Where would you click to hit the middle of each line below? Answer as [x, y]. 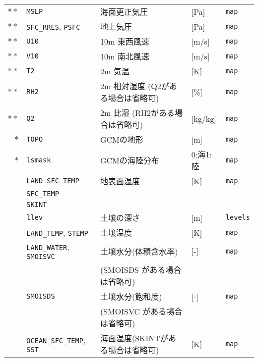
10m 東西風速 [125, 41]
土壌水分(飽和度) [131, 296]
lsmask [39, 160]
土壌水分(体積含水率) [139, 251]
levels [238, 217]
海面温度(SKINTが [134, 338]
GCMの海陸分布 [129, 160]
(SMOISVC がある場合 [141, 311]
